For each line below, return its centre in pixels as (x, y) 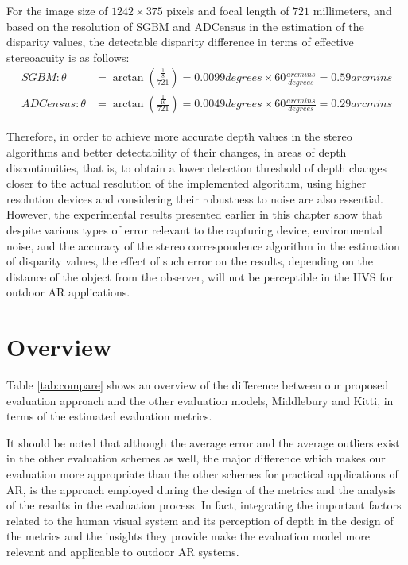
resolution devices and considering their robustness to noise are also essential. (195, 198)
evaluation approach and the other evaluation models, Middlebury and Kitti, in (200, 400)
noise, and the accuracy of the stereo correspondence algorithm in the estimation (203, 245)
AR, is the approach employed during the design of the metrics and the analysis (201, 489)
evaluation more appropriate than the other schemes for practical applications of (202, 474)
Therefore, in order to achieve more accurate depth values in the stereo (179, 136)
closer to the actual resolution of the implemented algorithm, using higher (187, 183)
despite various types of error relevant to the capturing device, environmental (195, 230)
